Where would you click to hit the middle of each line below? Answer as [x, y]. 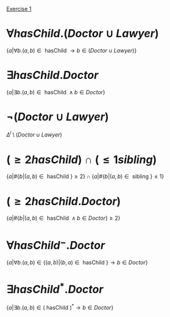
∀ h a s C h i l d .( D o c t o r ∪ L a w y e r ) [83, 34]
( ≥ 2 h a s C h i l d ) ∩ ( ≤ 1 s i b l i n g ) [82, 159]
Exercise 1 [19, 9]
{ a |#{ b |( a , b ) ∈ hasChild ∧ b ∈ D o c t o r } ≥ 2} [63, 218]
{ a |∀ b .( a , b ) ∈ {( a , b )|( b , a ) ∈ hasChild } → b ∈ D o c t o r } [77, 262]
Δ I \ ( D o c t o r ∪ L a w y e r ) [34, 134]
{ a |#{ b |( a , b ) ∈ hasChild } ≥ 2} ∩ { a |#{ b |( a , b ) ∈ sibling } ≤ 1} [85, 176]
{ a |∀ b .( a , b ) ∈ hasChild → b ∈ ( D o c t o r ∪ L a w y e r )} [72, 50]
